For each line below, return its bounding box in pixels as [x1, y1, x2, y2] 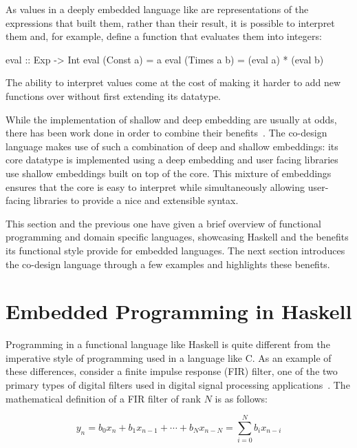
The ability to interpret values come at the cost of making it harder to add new [6, 75, 341, 90]
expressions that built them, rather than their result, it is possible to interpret [6, 15, 335, 30]
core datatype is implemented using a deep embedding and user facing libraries [6, 152, 338, 167]
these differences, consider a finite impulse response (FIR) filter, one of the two [6, 364, 338, 378]
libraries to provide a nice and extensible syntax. [33, 193, 239, 207]
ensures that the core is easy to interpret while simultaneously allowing [6, 179, 305, 194]
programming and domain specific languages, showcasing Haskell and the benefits [6, 230, 349, 244]
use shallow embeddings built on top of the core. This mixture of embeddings [6, 165, 332, 180]
